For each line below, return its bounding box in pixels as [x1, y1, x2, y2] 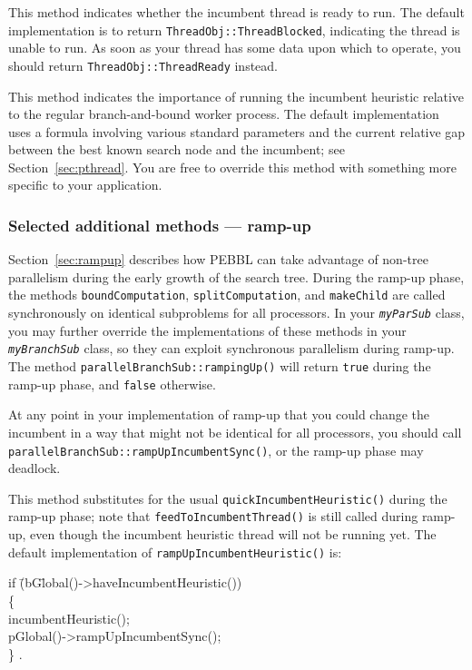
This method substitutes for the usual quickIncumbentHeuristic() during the [8, 488, 447, 507]
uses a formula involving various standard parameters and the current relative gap [8, 122, 466, 141]
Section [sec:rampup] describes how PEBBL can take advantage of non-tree [8, 250, 428, 269]
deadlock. [8, 458, 61, 478]
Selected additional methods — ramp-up [8, 213, 311, 236]
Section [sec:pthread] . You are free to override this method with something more [8, 157, 457, 176]
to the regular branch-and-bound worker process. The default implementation [8, 104, 439, 123]
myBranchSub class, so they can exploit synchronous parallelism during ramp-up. [8, 339, 455, 358]
